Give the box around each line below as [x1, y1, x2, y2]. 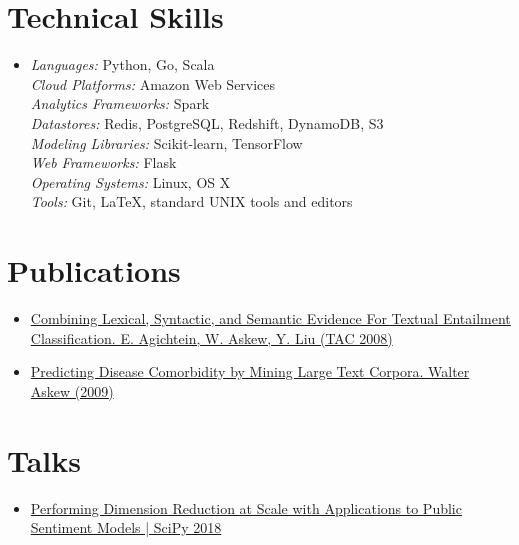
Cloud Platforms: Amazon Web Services [30, 73, 276, 94]
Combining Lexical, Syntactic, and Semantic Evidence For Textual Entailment [30, 308, 511, 328]
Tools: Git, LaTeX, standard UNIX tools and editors [30, 191, 353, 212]
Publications [7, 250, 181, 291]
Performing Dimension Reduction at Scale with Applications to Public [30, 497, 462, 518]
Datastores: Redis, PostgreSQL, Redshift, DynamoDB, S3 [30, 112, 384, 133]
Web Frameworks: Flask [30, 152, 177, 173]
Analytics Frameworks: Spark [30, 93, 210, 114]
